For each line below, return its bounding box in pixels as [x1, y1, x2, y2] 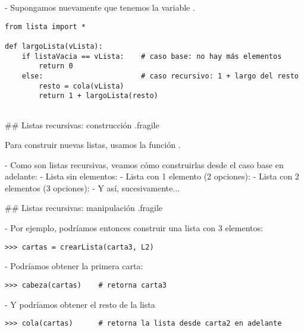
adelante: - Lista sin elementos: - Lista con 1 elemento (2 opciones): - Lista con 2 [5, 170, 299, 182]
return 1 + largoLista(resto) [39, 92, 158, 100]
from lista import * [5, 22, 86, 31]
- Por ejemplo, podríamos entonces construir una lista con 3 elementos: [5, 222, 263, 234]
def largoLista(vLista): [5, 42, 103, 51]
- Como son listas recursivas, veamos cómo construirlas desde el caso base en [5, 158, 284, 171]
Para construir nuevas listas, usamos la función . [5, 138, 181, 151]
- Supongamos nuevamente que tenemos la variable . [5, 1, 195, 13]
